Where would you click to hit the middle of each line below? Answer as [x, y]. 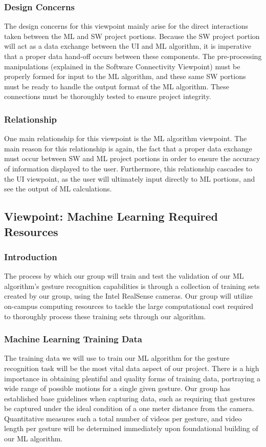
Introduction [31, 256]
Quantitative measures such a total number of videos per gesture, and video [123, 418]
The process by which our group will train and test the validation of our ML [124, 276]
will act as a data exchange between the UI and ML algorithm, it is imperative [128, 46]
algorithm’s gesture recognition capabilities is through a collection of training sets [132, 286]
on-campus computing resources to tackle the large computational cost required [129, 306]
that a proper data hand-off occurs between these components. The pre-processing [133, 56]
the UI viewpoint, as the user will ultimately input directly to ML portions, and [130, 178]
